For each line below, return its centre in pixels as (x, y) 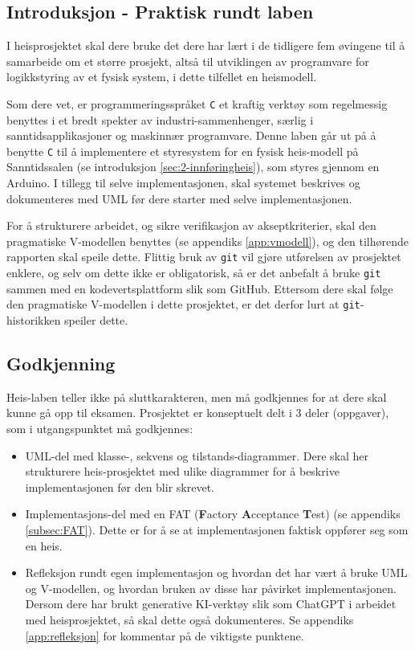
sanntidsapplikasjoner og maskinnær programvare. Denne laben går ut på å (191, 135)
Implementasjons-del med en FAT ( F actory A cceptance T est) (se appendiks (213, 514)
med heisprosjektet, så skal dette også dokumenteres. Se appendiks (189, 619)
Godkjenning (61, 363)
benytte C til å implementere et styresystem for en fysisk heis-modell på (183, 151)
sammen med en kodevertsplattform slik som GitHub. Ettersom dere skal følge (200, 288)
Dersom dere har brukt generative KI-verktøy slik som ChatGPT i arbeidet (211, 604)
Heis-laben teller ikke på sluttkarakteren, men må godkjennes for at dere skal (197, 397)
